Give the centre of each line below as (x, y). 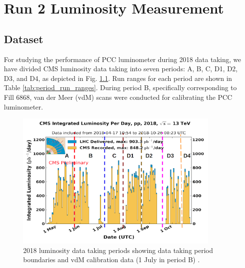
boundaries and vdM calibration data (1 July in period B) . (112, 260)
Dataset (24, 39)
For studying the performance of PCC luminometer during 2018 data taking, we (122, 59)
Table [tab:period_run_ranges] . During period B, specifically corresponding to (120, 87)
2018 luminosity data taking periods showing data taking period (118, 250)
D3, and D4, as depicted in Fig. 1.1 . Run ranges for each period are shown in (118, 78)
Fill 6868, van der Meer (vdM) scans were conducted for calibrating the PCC (118, 97)
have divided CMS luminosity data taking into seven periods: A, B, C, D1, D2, (121, 69)
